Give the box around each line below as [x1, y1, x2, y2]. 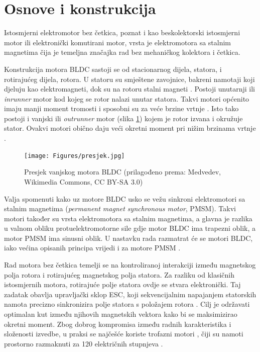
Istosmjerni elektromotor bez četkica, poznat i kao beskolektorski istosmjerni [4, 27, 240, 38]
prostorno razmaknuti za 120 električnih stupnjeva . [4, 338, 163, 348]
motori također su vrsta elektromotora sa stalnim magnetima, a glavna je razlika [4, 213, 252, 223]
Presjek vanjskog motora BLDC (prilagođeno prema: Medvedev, [24, 166, 221, 177]
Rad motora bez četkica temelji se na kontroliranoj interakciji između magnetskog [4, 259, 256, 270]
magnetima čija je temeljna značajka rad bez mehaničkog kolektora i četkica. [4, 47, 240, 57]
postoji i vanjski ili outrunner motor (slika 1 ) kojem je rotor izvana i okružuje [4, 113, 243, 123]
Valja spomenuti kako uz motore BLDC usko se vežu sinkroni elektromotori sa [4, 193, 245, 204]
